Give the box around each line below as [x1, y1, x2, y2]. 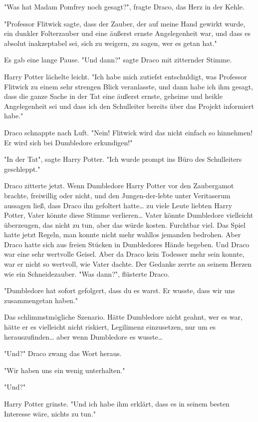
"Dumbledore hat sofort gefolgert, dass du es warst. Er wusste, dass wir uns [4, 285, 235, 296]
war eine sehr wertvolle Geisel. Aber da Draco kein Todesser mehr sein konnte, [4, 249, 245, 259]
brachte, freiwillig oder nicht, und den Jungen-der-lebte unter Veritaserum [4, 190, 231, 200]
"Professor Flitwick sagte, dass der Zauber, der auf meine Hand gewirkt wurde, [4, 18, 246, 28]
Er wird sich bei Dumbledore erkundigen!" [4, 137, 133, 147]
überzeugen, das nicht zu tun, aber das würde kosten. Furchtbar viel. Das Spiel [4, 219, 246, 230]
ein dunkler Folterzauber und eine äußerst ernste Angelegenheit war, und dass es [4, 28, 251, 38]
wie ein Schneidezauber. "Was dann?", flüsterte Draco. [4, 268, 170, 279]
